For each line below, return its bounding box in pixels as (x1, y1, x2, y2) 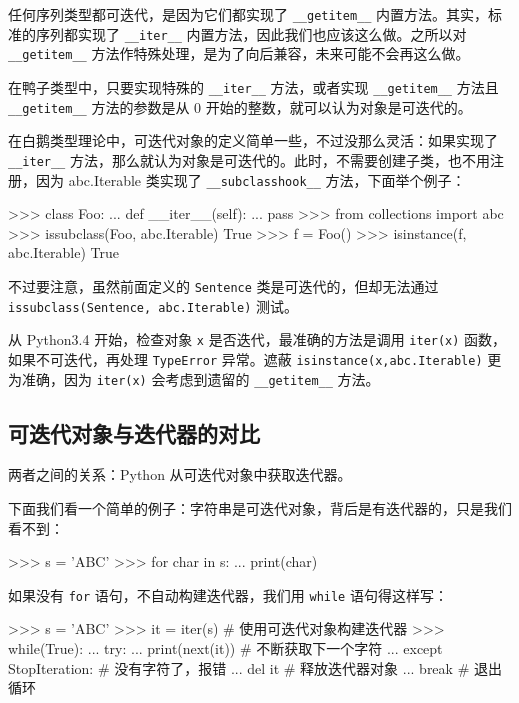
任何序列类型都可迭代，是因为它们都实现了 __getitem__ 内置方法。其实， (8, 4, 489, 24)
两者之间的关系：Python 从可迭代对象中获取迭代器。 (8, 464, 352, 485)
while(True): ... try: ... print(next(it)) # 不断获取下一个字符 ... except (8, 638, 443, 659)
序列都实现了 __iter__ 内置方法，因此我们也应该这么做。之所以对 (35, 23, 467, 44)
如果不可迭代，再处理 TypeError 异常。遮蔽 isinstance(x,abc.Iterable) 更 (8, 348, 502, 369)
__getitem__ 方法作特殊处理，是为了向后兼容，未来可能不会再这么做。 (8, 43, 470, 64)
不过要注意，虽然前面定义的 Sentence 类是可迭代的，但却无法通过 (8, 275, 439, 296)
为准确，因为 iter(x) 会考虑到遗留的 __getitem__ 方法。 (8, 368, 380, 389)
